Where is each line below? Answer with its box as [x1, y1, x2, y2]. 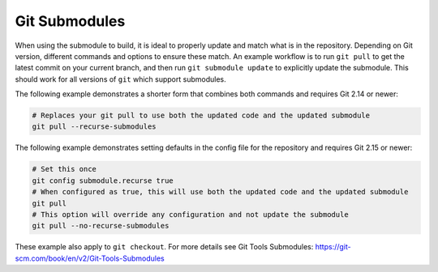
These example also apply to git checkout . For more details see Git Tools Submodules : [15, 242, 314, 252]
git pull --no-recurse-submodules [32, 221, 170, 231]
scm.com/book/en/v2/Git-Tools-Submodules [15, 253, 165, 263]
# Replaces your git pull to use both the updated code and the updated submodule [32, 111, 371, 121]
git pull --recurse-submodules [32, 122, 157, 131]
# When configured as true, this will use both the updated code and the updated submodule [32, 187, 409, 197]
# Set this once [32, 164, 97, 174]
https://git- [315, 242, 352, 252]
